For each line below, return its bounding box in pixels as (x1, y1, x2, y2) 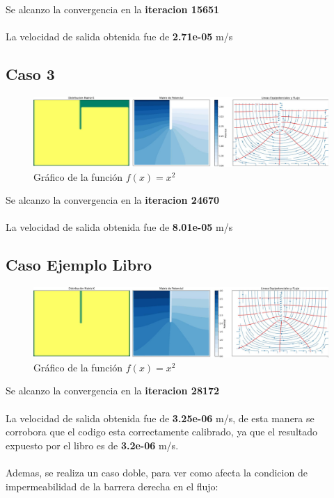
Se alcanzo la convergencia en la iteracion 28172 (6, 383, 220, 398)
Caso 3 (6, 63, 55, 85)
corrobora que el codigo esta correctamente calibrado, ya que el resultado (6, 424, 318, 439)
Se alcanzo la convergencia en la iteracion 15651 (6, 2, 220, 16)
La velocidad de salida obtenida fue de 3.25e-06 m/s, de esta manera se (6, 410, 315, 425)
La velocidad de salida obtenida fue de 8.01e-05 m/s (6, 220, 233, 234)
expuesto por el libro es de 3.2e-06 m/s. (6, 437, 179, 452)
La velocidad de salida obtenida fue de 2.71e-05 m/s (6, 29, 233, 44)
